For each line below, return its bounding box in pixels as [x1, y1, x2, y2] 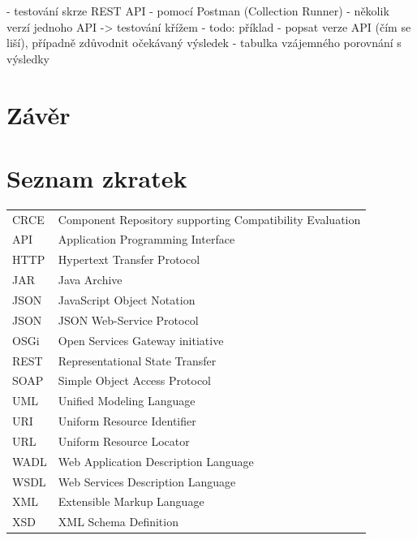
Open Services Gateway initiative [58, 331, 224, 348]
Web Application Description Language [58, 452, 254, 469]
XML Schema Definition [58, 513, 178, 530]
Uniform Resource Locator [58, 432, 190, 449]
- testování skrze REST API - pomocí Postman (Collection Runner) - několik [6, 2, 389, 19]
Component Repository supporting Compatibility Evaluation [58, 210, 361, 227]
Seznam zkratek [6, 161, 187, 194]
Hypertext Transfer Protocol [58, 251, 200, 268]
